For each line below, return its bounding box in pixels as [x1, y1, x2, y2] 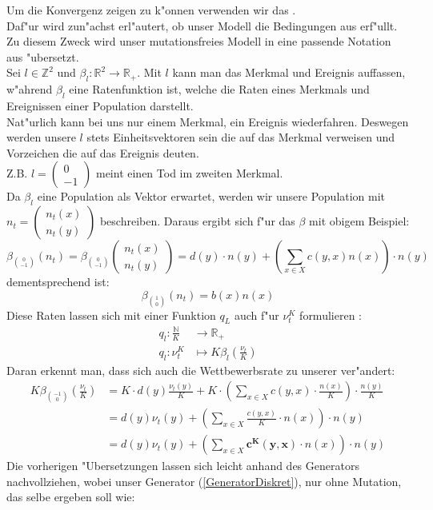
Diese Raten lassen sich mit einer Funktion [6, 306, 216, 323]
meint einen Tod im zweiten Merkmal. [95, 165, 283, 181]
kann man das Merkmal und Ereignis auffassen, [172, 64, 406, 81]
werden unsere [6, 129, 76, 145]
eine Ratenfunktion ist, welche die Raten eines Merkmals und [69, 81, 370, 98]
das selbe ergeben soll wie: [6, 488, 135, 505]
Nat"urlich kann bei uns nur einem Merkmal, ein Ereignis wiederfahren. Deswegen [6, 113, 409, 129]
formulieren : [299, 306, 362, 323]
